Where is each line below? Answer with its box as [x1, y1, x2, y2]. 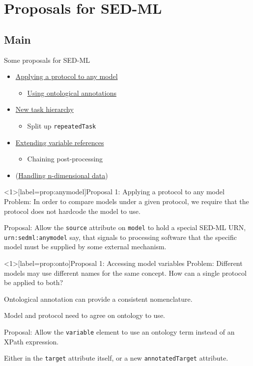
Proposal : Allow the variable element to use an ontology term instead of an [4, 327, 235, 337]
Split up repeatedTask [27, 120, 96, 131]
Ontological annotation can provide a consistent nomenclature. [4, 293, 193, 304]
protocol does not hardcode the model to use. [4, 206, 141, 216]
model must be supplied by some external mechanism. [4, 241, 167, 252]
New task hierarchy [15, 104, 74, 114]
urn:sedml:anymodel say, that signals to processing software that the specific [4, 232, 237, 242]
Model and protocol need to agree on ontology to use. [4, 310, 165, 320]
